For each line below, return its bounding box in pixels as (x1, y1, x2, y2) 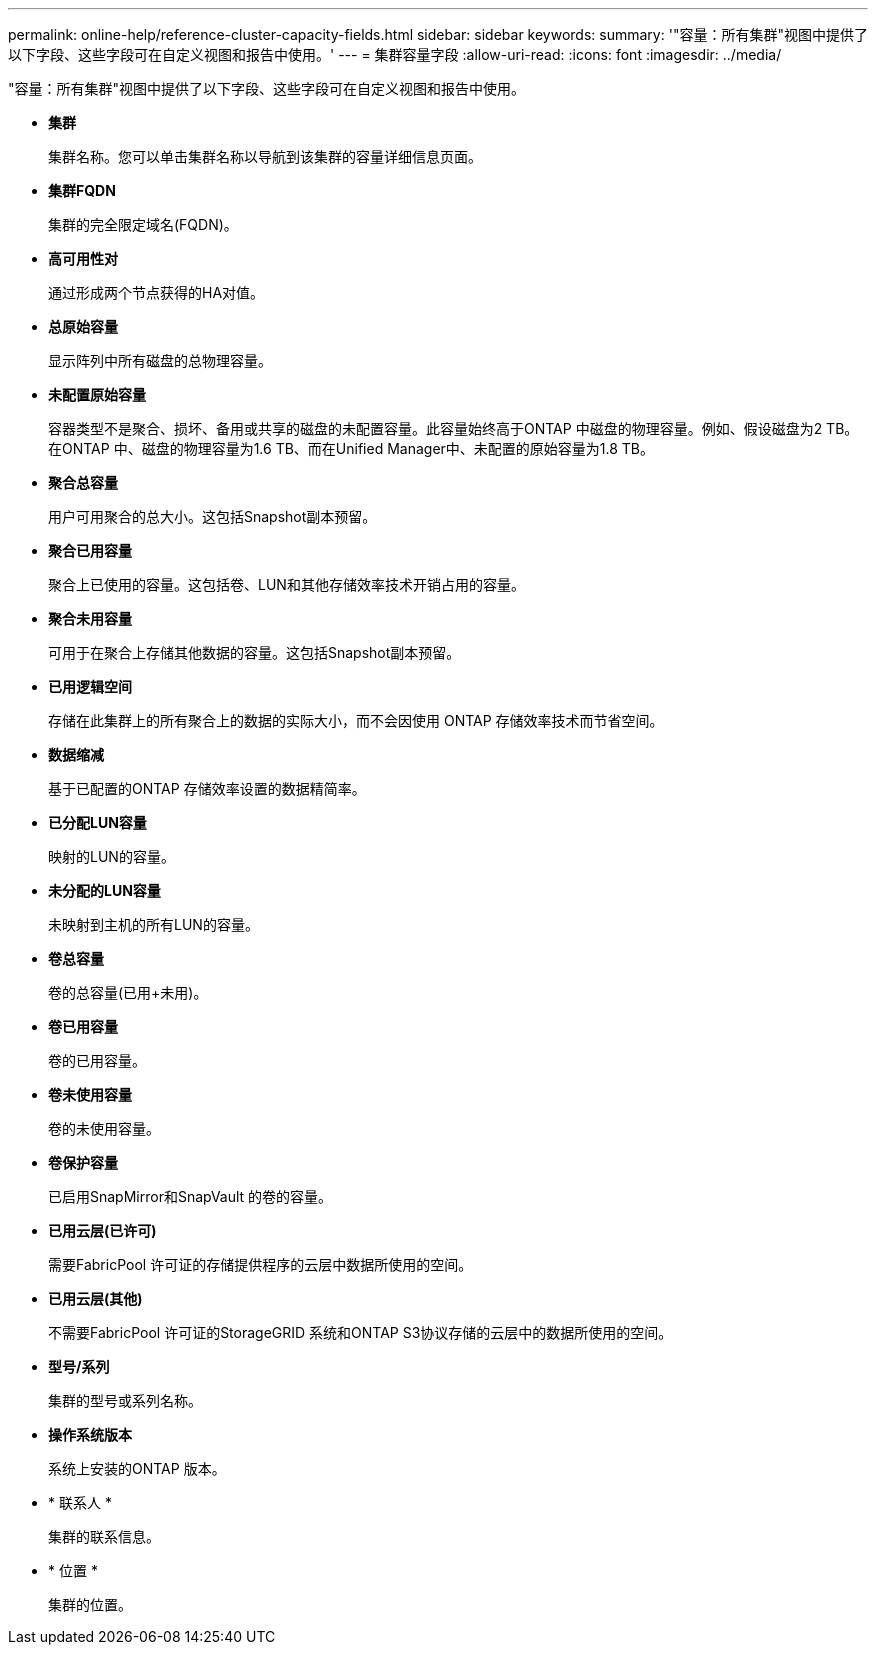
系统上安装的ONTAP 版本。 (48, 1460, 226, 1477)
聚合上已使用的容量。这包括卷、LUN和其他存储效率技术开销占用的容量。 (48, 576, 525, 593)
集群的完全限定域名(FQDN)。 (48, 216, 238, 233)
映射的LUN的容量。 (48, 848, 175, 865)
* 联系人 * (48, 1494, 112, 1511)
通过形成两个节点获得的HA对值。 (48, 284, 265, 301)
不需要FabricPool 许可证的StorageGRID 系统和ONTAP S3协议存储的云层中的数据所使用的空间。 (48, 1324, 673, 1341)
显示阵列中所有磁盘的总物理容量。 (48, 352, 272, 369)
